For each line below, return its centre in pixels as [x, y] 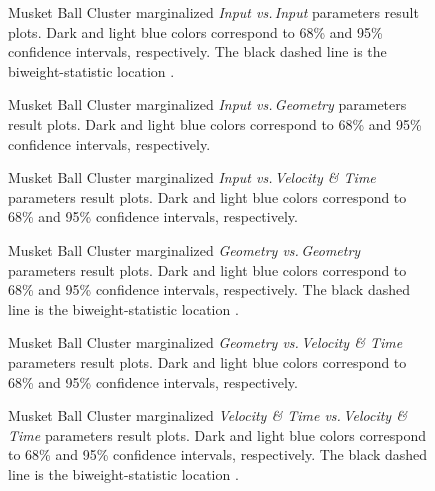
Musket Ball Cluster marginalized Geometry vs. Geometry [184, 249]
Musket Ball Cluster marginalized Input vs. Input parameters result [213, 12]
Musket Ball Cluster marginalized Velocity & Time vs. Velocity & [207, 415]
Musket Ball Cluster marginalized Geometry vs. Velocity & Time [205, 342]
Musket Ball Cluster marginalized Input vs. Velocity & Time [192, 177]
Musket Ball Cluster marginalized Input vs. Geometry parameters [207, 104]
